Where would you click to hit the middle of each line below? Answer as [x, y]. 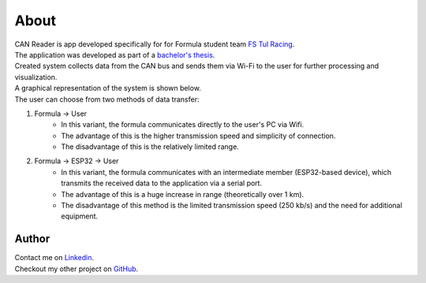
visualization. [36, 77]
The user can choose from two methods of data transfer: [107, 99]
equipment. [80, 216]
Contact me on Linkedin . [54, 258]
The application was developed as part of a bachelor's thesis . [115, 54]
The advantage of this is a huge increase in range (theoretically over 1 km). [183, 194]
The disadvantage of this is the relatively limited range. [150, 147]
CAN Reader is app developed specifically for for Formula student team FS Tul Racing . [155, 44]
